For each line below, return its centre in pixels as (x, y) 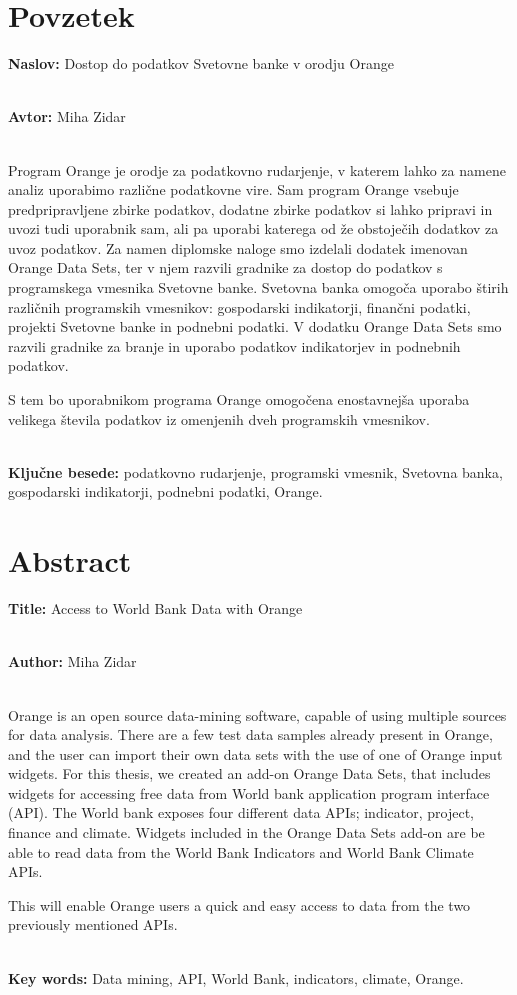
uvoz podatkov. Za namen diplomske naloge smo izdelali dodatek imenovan (238, 247)
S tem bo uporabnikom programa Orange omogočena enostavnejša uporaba (239, 399)
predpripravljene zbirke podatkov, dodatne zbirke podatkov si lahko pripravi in (250, 208)
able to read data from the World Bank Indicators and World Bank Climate (241, 851)
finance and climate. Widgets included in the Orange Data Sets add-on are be (246, 832)
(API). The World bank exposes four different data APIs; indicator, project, (241, 812)
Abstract (70, 560)
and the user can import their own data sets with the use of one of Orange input (255, 753)
